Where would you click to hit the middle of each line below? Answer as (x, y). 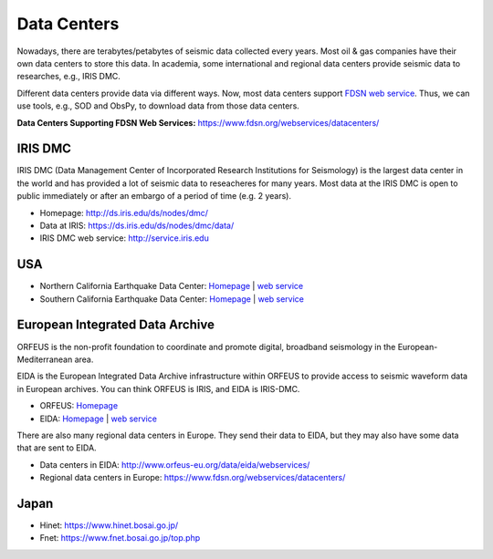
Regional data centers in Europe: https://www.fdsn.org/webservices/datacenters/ (193, 478)
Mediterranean (45, 359)
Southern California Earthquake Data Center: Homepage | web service (172, 299)
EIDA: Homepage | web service (98, 419)
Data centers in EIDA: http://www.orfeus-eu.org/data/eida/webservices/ (175, 464)
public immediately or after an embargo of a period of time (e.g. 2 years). (154, 196)
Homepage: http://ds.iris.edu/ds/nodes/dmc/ (124, 212)
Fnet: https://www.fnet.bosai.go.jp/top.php (120, 538)
